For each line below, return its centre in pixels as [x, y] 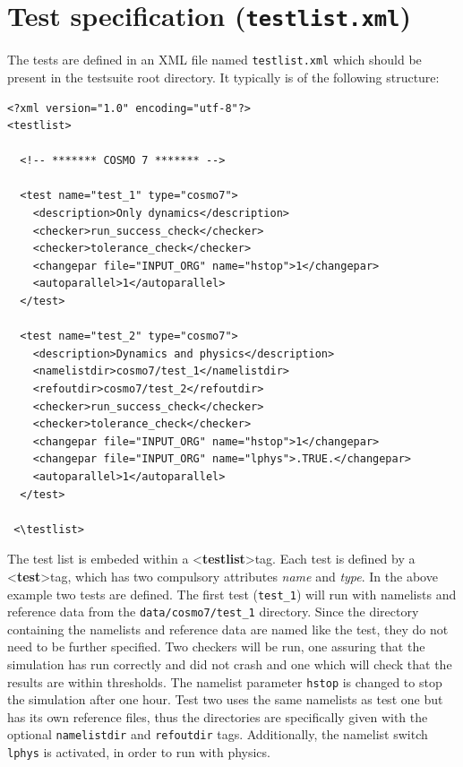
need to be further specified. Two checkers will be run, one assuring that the [216, 646]
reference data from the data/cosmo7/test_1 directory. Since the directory [213, 612]
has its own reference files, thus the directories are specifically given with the [218, 716]
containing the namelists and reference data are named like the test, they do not [228, 629]
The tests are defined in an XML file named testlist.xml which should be [214, 60]
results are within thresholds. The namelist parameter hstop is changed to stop [225, 681]
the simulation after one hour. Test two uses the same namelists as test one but [225, 699]
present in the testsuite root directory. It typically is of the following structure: [223, 77]
